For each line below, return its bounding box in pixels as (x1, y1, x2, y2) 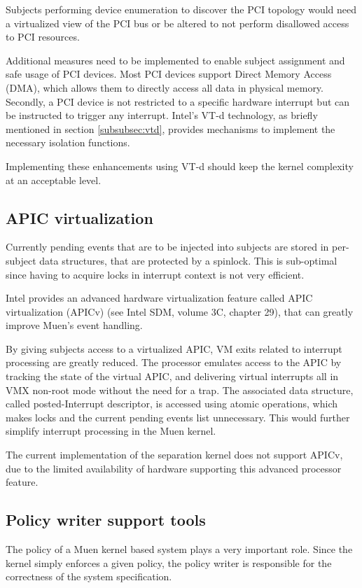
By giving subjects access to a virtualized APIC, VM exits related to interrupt (6, 341, 342, 356)
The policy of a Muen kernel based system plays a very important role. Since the (6, 542, 353, 556)
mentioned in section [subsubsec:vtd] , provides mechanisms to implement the (6, 121, 335, 136)
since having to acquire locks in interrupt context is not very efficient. (6, 267, 305, 281)
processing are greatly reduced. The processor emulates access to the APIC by (6, 355, 342, 370)
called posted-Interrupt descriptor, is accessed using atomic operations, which (6, 396, 337, 411)
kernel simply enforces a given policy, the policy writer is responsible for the (6, 555, 332, 570)
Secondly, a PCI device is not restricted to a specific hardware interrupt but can (6, 94, 350, 108)
